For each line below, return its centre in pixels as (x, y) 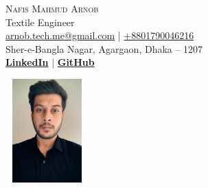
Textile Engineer (40, 22)
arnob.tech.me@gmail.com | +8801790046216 (100, 35)
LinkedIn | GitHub (50, 62)
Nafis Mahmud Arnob (52, 8)
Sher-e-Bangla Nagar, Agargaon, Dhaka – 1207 (104, 48)
